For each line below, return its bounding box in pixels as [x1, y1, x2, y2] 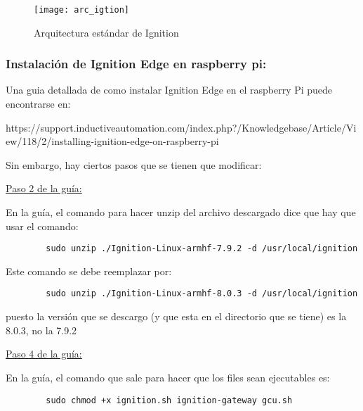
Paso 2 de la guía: [6, 181, 82, 196]
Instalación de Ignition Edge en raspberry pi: [6, 55, 267, 72]
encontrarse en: [6, 96, 71, 111]
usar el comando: [6, 218, 79, 233]
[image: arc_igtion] [34, 5, 130, 15]
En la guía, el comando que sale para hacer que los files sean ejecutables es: [6, 369, 330, 384]
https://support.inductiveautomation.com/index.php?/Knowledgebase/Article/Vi [6, 120, 357, 134]
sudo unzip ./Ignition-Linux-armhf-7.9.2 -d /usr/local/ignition [46, 244, 358, 254]
